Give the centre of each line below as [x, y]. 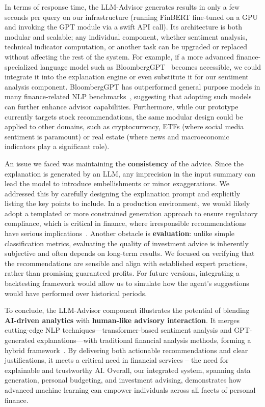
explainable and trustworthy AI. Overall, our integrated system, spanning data [128, 370]
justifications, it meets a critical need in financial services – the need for [117, 360]
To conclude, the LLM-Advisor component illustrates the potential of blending [127, 310]
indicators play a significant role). [57, 146]
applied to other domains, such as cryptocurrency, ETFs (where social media [124, 126]
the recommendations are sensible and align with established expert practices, [126, 263]
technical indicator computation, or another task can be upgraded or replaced [126, 47]
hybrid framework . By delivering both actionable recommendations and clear [126, 350]
